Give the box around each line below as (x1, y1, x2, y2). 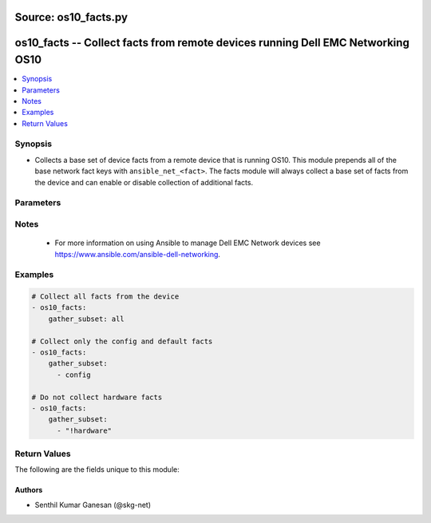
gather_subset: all (48, 314, 125, 323)
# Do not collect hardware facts (31, 392, 163, 402)
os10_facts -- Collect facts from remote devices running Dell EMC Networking (14, 36, 410, 50)
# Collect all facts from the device (31, 292, 180, 301)
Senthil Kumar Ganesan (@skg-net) (34, 500, 152, 509)
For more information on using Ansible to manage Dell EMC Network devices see (54, 238, 321, 248)
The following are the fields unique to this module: (14, 465, 180, 474)
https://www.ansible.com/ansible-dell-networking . (54, 249, 221, 259)
